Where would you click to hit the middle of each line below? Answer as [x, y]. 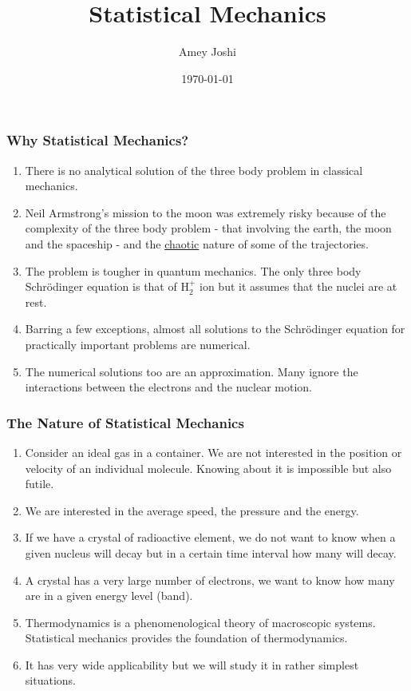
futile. [40, 484]
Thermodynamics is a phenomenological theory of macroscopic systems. [200, 622]
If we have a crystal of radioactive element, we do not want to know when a [210, 537]
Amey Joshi [207, 52]
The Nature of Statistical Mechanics [125, 422]
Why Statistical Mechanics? [98, 140]
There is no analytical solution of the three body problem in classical [194, 170]
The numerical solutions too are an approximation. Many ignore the [192, 371]
